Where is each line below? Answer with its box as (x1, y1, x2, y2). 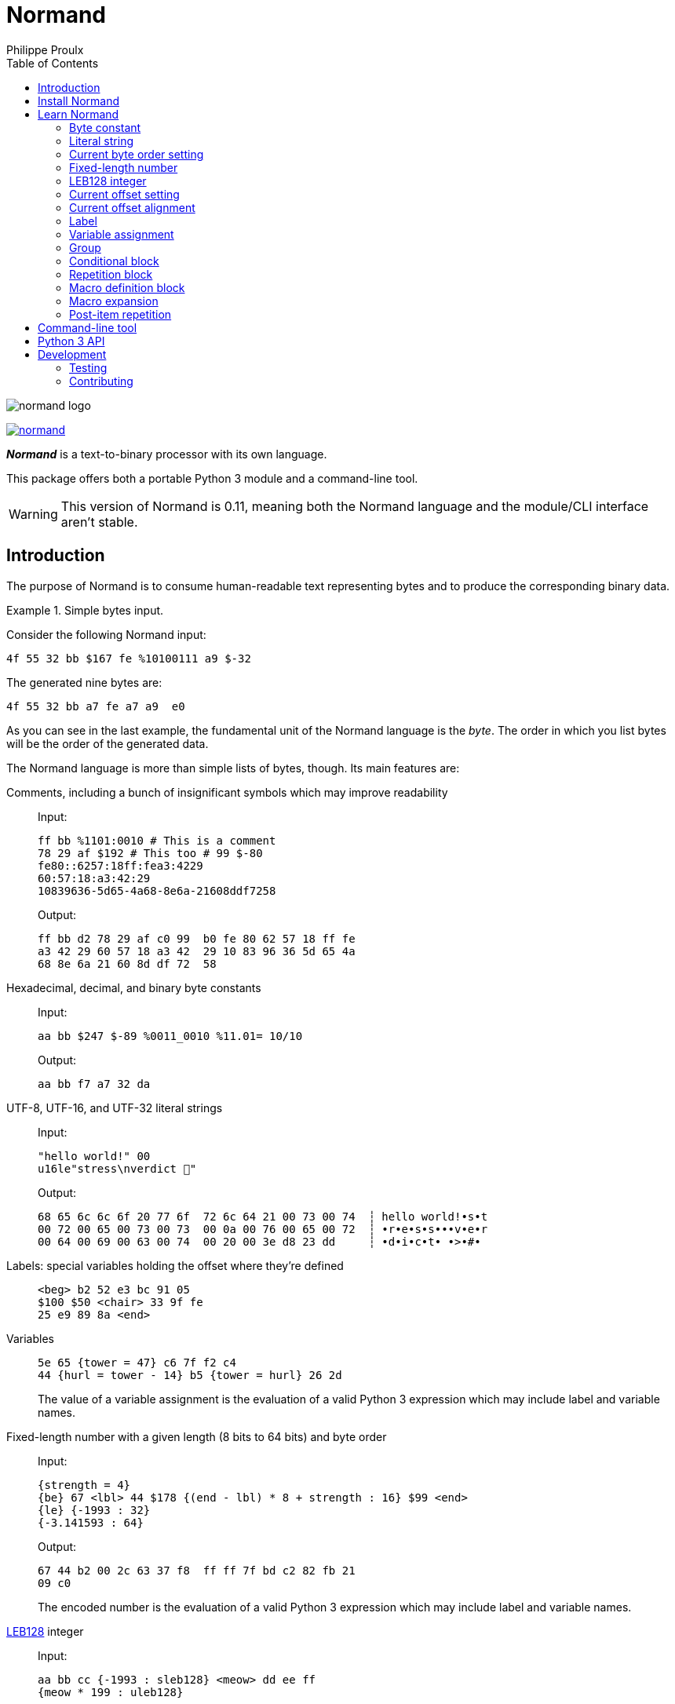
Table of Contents (6, 56, 99, 70)
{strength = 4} (38, 1478, 131, 1491)
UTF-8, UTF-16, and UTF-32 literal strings (6, 1100, 223, 1115)
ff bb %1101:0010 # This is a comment (38, 834, 276, 847)
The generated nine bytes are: (6, 675, 162, 689)
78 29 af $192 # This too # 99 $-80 (38, 846, 263, 859)
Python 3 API (38, 334, 105, 348)
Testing (69, 360, 108, 374)
